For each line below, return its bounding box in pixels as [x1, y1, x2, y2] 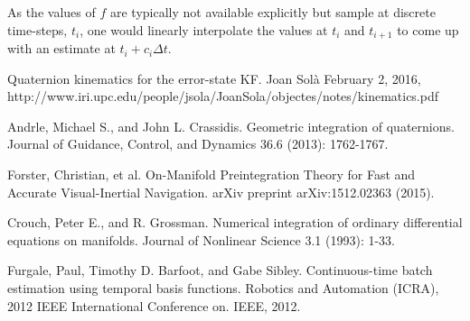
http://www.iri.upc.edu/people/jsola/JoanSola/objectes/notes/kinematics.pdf [7, 87, 439, 105]
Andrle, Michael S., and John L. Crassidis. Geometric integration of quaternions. [7, 116, 455, 135]
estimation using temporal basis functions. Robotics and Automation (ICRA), [7, 278, 439, 297]
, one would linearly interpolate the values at [80, 20, 328, 39]
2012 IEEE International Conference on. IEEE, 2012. [7, 296, 301, 315]
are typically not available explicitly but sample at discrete [109, 3, 436, 21]
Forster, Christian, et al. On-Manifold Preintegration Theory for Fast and [7, 165, 416, 184]
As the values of [7, 3, 96, 21]
